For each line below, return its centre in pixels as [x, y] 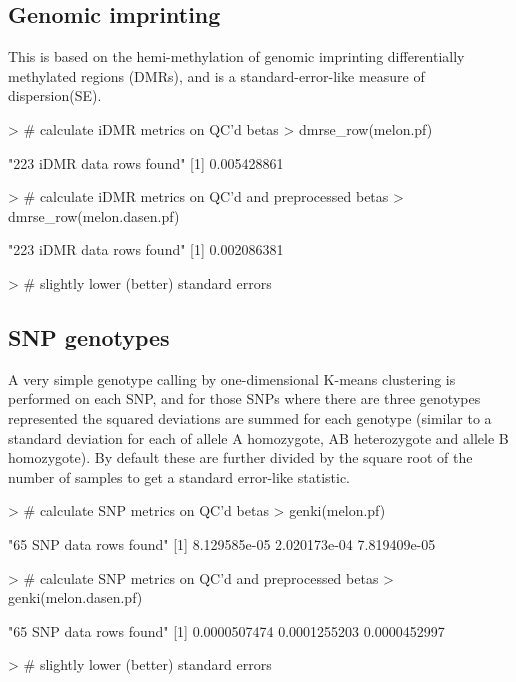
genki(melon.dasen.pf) [75, 597]
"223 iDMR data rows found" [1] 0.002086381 [146, 249]
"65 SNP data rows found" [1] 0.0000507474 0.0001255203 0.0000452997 [226, 630]
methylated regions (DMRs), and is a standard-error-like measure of [216, 75]
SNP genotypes [89, 336]
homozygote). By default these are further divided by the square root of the [240, 457]
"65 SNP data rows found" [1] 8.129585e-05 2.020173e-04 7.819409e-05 [222, 543]
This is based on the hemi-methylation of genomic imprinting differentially [236, 56]
